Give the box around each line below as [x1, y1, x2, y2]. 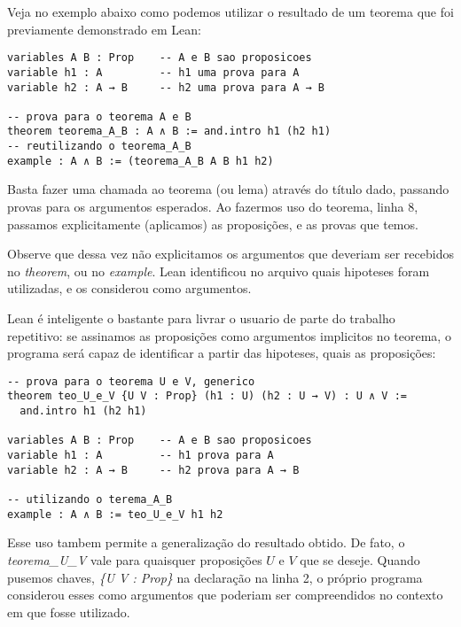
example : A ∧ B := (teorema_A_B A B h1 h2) [7, 154, 274, 167]
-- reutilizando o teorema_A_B [7, 140, 191, 153]
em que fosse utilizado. [7, 602, 130, 621]
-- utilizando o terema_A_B [7, 493, 173, 507]
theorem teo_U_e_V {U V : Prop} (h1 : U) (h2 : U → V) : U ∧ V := [7, 390, 408, 403]
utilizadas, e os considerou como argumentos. [7, 279, 252, 298]
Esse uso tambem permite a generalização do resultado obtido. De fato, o [7, 533, 405, 552]
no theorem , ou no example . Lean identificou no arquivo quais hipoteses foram [7, 261, 430, 280]
